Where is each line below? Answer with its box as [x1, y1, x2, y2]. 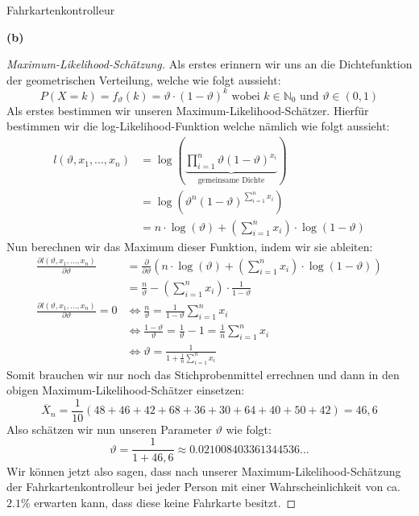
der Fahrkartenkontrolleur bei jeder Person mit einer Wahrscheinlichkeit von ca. [6, 478, 400, 495]
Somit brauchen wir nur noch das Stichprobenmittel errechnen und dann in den [6, 365, 400, 382]
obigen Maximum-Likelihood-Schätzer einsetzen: [6, 382, 245, 398]
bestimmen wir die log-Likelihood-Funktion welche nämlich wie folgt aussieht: [6, 118, 390, 134]
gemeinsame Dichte [197, 176, 265, 185]
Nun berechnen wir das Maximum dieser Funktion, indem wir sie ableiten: [6, 237, 373, 254]
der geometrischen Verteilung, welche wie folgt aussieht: [6, 71, 281, 88]
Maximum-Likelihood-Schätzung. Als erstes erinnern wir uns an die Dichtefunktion [6, 56, 413, 72]
